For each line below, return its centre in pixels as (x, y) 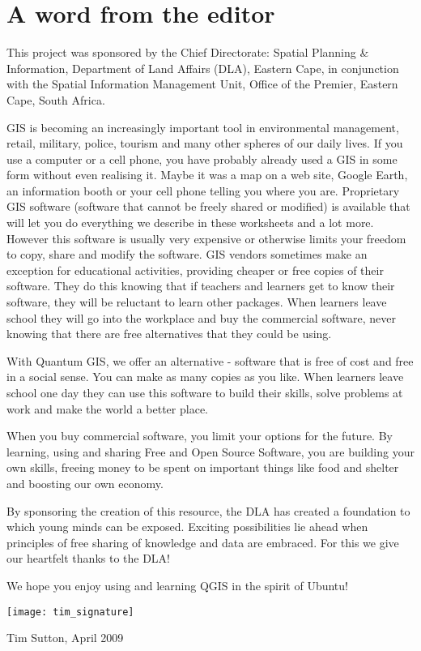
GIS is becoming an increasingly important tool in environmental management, (203, 127)
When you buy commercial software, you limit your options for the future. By (200, 436)
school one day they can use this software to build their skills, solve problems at (205, 392)
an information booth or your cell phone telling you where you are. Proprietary (203, 190)
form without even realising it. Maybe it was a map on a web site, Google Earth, (207, 175)
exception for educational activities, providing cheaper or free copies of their (195, 270)
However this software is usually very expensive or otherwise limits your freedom (206, 238)
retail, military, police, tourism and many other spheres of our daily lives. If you (205, 143)
